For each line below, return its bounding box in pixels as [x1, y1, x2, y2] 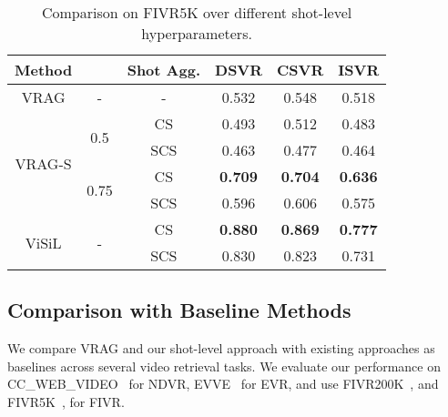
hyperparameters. [141, 23, 252, 44]
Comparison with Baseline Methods [7, 296, 351, 324]
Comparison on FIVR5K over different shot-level [41, 2, 352, 23]
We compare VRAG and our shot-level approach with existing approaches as [7, 339, 435, 358]
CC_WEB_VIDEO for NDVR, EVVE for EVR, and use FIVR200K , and [7, 374, 439, 393]
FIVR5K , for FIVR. [7, 392, 125, 411]
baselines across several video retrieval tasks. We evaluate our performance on [7, 356, 441, 375]
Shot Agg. [127, 59, 201, 80]
